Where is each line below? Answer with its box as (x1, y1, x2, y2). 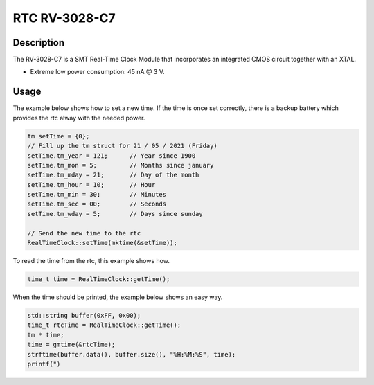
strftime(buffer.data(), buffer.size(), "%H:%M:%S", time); (27, 350, 236, 358)
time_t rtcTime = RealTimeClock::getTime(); (27, 321, 181, 329)
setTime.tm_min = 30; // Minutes (27, 190, 166, 199)
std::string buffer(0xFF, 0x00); (27, 312, 141, 319)
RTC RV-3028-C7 (12, 10, 116, 26)
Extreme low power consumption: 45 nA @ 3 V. (30, 68, 166, 76)
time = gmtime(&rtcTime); (27, 341, 116, 349)
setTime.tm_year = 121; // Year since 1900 (27, 152, 196, 159)
